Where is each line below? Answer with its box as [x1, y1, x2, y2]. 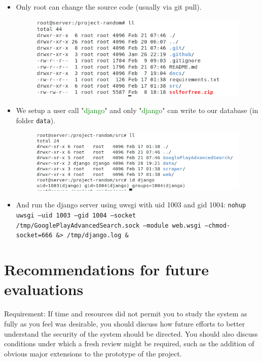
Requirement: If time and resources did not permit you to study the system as [4, 308, 247, 319]
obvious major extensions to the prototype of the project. [4, 348, 182, 358]
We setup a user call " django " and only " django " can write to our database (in [16, 105, 258, 116]
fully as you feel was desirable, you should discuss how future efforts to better [4, 318, 245, 329]
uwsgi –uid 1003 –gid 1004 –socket [16, 212, 136, 220]
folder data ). [16, 115, 56, 125]
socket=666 [16, 232, 53, 239]
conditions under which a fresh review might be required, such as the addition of [4, 338, 254, 349]
